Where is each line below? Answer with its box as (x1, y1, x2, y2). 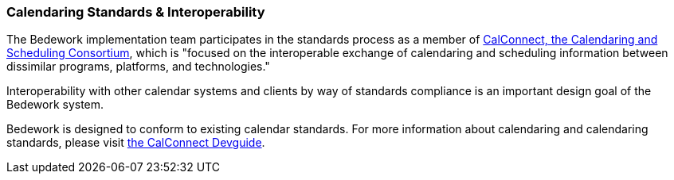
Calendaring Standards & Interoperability (6, 4, 265, 20)
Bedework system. (6, 98, 104, 112)
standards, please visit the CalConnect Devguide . (6, 136, 265, 150)
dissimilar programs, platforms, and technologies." (6, 59, 270, 74)
